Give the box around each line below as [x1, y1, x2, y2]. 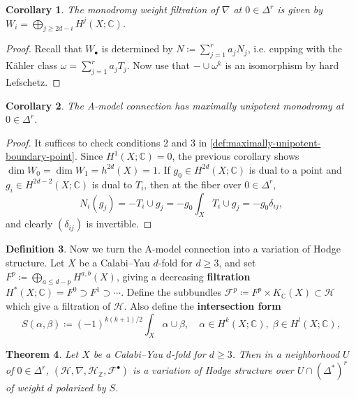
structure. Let [6, 255, 65, 269]
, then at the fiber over [144, 176, 242, 191]
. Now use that [126, 58, 191, 73]
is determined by [101, 41, 173, 56]
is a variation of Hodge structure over [133, 363, 294, 377]
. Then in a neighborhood [232, 347, 340, 361]
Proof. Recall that [6, 41, 82, 56]
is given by [277, 2, 323, 16]
